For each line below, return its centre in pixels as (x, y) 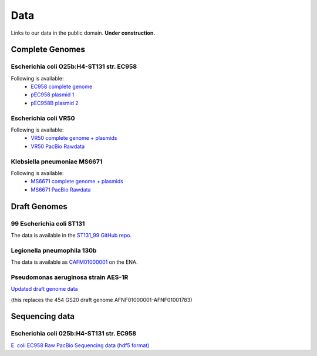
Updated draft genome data (45, 289)
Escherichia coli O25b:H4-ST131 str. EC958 (74, 66)
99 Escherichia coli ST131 (48, 223)
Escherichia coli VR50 (43, 118)
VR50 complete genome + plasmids (74, 138)
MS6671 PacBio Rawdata (61, 189)
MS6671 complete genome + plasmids (77, 182)
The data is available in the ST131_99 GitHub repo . (71, 235)
